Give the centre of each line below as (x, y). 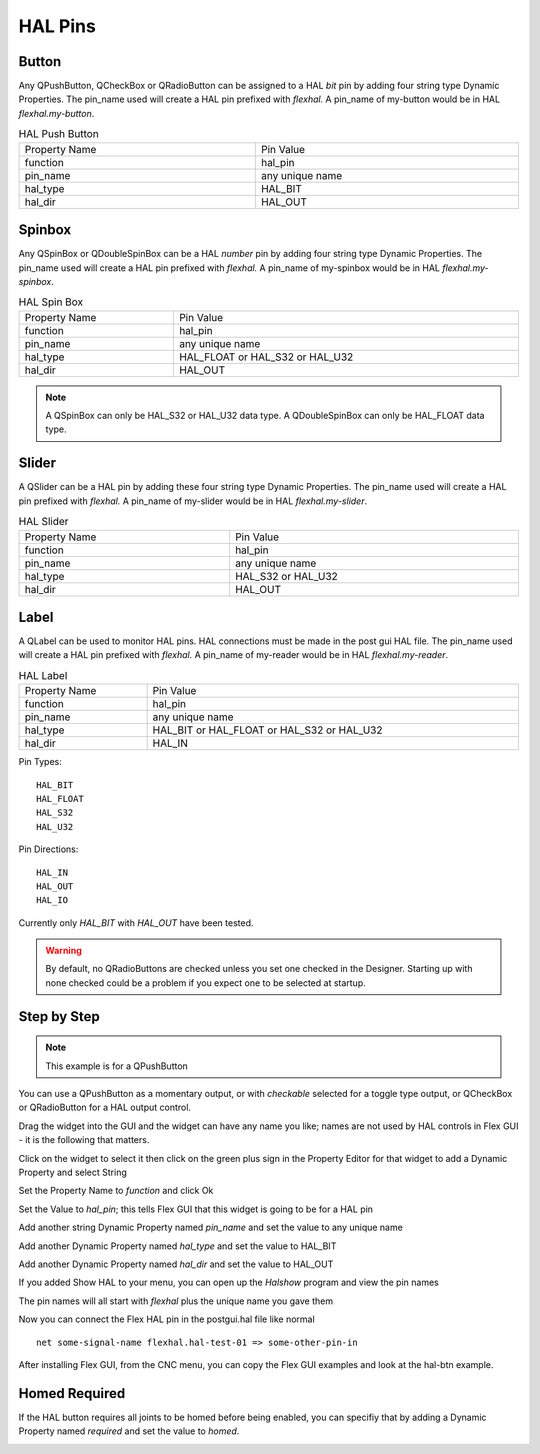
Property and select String (72, 1172)
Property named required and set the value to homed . (129, 1431)
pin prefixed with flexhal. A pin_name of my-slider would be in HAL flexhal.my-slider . (193, 501)
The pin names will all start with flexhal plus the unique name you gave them (176, 1301)
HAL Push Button (58, 134)
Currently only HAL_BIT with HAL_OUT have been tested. (136, 922)
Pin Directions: (48, 849)
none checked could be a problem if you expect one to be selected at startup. (206, 982)
